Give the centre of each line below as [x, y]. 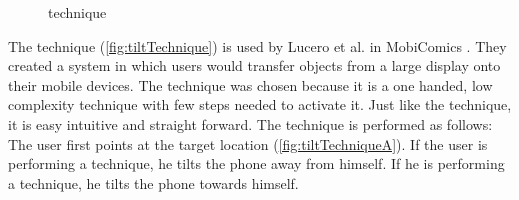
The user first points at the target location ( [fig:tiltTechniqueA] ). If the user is [248, 143]
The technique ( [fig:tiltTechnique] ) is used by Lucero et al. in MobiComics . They [257, 45]
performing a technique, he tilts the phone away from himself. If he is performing [256, 163]
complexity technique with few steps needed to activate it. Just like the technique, [260, 104]
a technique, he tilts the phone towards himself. [153, 182]
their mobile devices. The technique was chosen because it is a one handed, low [250, 84]
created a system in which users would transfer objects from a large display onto [254, 65]
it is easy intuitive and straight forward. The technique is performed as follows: [250, 123]
